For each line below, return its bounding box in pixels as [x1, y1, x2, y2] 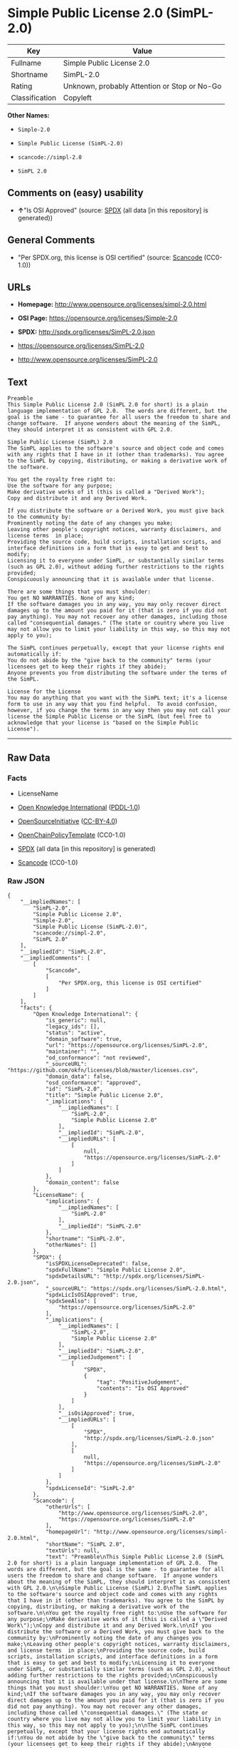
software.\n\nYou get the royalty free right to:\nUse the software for [7, 1610, 228, 1617]
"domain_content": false [45, 1179, 119, 1186]
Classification [11, 93, 57, 103]
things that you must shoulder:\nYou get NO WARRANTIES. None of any [7, 1685, 218, 1692]
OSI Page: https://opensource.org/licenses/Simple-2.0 [17, 314, 178, 322]
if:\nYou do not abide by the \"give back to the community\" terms [7, 1734, 215, 1742]
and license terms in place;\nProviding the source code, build [7, 1647, 205, 1655]
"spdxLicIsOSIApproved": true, [45, 1292, 139, 1299]
